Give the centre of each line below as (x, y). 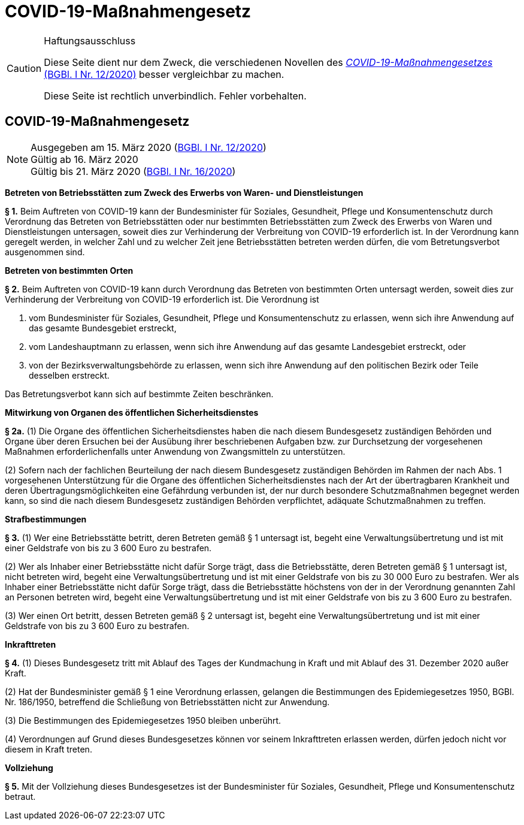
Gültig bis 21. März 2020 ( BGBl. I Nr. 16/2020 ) (133, 171)
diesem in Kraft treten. (49, 749)
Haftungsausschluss (90, 40)
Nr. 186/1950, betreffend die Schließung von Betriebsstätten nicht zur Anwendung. (167, 702)
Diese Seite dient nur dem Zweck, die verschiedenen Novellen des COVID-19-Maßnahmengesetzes (268, 62)
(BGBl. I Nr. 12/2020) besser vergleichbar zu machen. (164, 74)
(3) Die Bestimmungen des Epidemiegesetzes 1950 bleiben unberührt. (143, 720)
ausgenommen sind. (45, 252)
